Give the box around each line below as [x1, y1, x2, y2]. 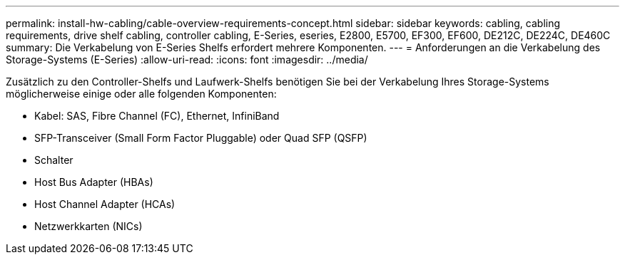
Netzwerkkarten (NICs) [34, 220, 143, 232]
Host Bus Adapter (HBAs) [34, 176, 153, 188]
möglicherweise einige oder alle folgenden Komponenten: [6, 88, 277, 100]
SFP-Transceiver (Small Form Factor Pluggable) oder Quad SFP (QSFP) [34, 132, 367, 144]
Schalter [34, 154, 73, 166]
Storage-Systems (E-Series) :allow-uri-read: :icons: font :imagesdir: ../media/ [6, 53, 368, 66]
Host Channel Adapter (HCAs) [34, 198, 176, 210]
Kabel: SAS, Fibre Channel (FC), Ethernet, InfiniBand [34, 110, 280, 122]
